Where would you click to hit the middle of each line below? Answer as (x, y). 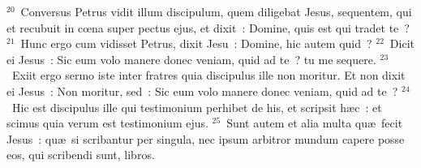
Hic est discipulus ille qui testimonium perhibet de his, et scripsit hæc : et (197, 107)
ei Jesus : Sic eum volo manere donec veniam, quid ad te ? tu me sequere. (191, 59)
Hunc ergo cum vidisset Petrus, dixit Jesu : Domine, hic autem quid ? (196, 43)
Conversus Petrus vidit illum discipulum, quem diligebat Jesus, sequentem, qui (216, 11)
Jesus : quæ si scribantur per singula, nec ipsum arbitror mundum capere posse (206, 138)
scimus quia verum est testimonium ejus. (107, 123)
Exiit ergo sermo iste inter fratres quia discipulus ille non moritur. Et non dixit (208, 75)
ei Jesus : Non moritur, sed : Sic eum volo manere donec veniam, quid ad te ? (202, 90)
